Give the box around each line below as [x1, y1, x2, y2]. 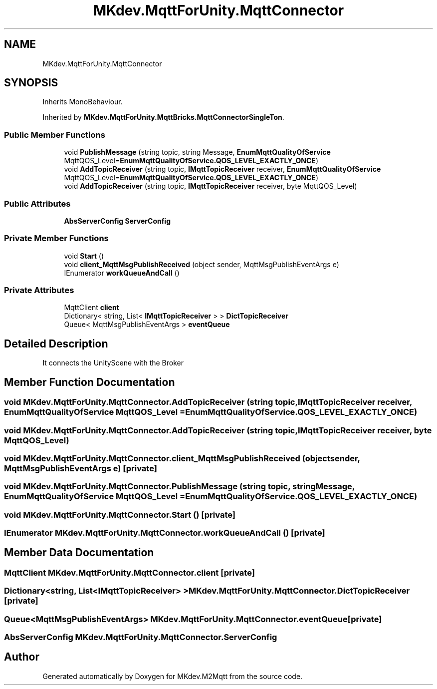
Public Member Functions [4, 129, 105, 140]
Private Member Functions [4, 233, 109, 244]
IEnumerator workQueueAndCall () [64, 268, 180, 277]
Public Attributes [4, 198, 71, 209]
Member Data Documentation [4, 546, 154, 559]
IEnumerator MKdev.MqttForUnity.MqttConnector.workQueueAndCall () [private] [4, 528, 325, 538]
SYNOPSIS [4, 76, 58, 89]
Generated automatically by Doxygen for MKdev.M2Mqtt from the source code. [42, 672, 303, 681]
